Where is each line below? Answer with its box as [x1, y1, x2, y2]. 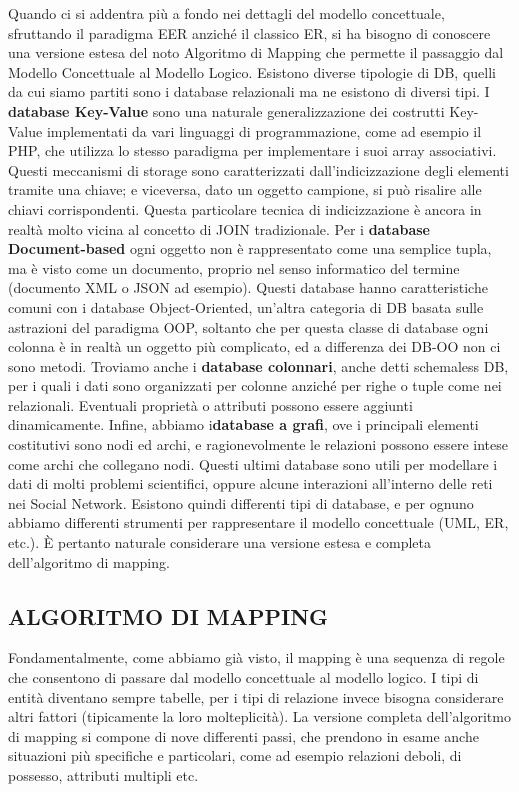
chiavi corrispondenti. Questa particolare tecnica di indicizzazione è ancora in [8, 198, 482, 219]
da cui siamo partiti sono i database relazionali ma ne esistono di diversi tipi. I [8, 81, 490, 102]
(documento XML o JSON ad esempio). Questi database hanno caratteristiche [8, 277, 488, 298]
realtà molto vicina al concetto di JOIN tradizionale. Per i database [8, 218, 430, 239]
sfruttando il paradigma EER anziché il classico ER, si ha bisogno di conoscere [8, 22, 491, 43]
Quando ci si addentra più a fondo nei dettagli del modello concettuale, [8, 3, 445, 23]
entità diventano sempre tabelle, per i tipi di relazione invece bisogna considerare [8, 686, 504, 707]
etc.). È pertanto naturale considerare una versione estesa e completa [8, 532, 431, 553]
